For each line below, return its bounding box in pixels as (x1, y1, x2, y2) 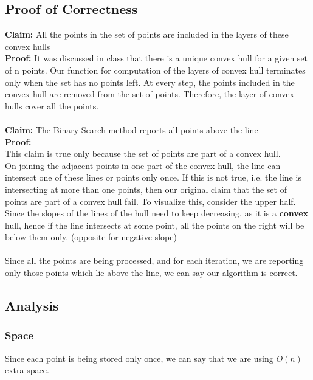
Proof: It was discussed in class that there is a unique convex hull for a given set (5, 52, 308, 64)
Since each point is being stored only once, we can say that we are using (5, 351, 273, 364)
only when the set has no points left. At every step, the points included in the (5, 75, 295, 88)
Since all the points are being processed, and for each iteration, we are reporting (5, 254, 304, 267)
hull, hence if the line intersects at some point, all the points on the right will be (5, 218, 304, 231)
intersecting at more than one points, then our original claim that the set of (5, 182, 287, 195)
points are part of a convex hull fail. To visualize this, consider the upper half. (5, 195, 296, 207)
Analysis (5, 296, 59, 315)
